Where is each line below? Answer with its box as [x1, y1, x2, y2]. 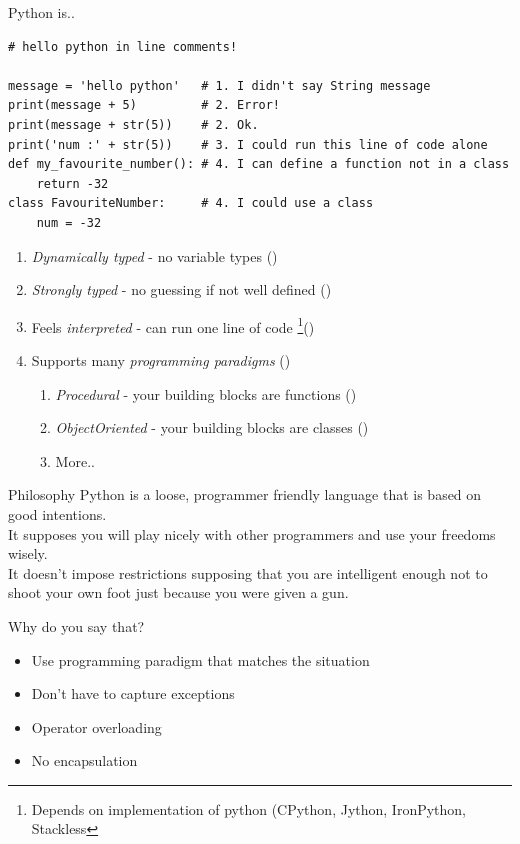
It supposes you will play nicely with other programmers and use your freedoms [8, 523, 496, 544]
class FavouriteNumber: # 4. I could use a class [8, 196, 374, 211]
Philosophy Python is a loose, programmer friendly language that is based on [8, 484, 482, 505]
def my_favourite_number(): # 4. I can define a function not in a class [8, 157, 510, 172]
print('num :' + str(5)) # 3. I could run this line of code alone [8, 137, 488, 152]
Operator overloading [31, 716, 162, 737]
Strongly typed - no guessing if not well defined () [31, 279, 332, 300]
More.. [55, 450, 95, 471]
